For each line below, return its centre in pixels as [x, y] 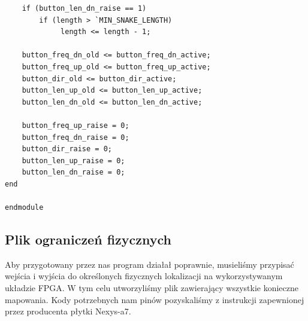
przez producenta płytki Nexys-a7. [68, 311]
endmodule [24, 208]
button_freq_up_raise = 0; [76, 125]
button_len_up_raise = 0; [73, 160]
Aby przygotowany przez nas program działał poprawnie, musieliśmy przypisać [150, 264]
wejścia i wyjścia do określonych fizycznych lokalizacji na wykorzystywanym [144, 276]
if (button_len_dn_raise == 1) [84, 8]
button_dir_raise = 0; [67, 149]
